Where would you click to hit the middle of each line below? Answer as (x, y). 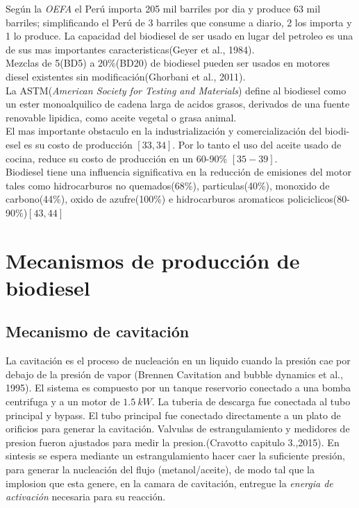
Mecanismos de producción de (153, 260)
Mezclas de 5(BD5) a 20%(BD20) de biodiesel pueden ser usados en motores (168, 63)
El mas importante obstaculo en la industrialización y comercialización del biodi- (178, 131)
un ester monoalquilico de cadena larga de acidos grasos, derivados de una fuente (178, 104)
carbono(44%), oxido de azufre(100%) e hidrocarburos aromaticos (145, 199)
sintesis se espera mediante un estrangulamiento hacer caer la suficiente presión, (175, 456)
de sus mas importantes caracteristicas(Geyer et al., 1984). (130, 49)
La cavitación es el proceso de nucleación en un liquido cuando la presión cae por (178, 361)
